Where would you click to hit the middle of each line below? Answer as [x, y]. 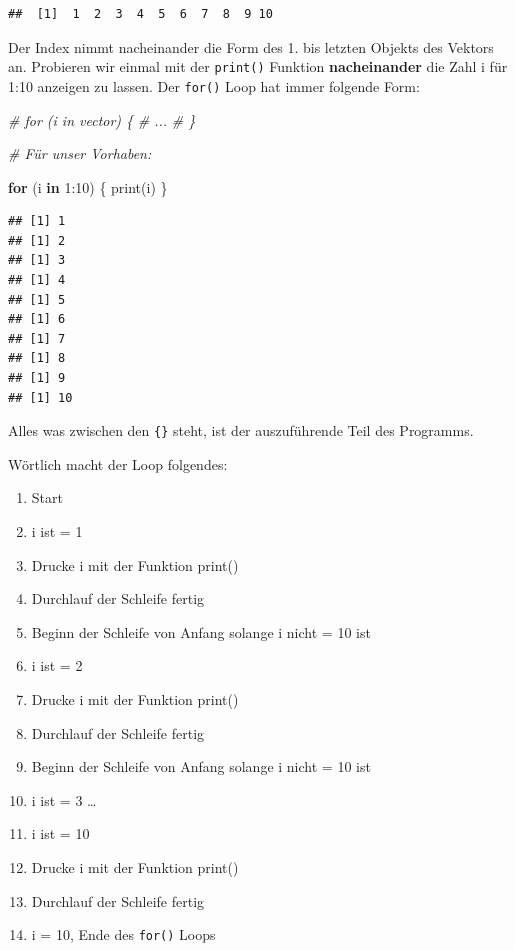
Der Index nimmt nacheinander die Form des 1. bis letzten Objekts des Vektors [251, 46]
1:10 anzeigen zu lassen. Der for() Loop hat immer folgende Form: [214, 85]
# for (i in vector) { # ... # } [102, 119]
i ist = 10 [60, 833]
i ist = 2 [57, 665]
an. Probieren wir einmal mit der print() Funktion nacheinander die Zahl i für [258, 66]
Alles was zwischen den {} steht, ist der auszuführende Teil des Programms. [241, 430]
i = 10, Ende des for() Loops [123, 934]
